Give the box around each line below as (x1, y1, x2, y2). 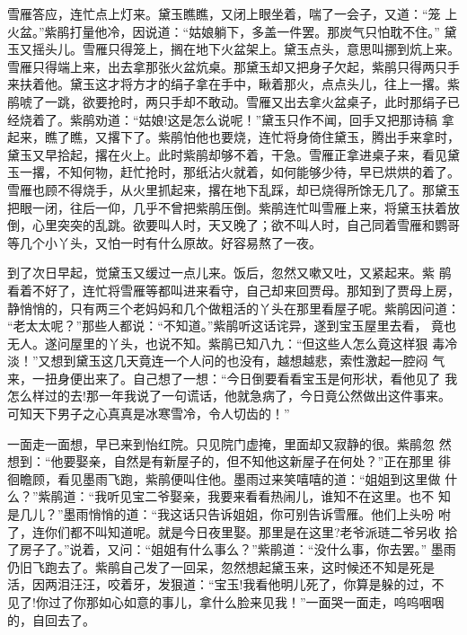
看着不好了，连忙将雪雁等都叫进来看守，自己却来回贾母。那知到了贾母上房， (7, 280, 460, 299)
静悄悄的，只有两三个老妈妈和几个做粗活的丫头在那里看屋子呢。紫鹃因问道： (7, 298, 460, 317)
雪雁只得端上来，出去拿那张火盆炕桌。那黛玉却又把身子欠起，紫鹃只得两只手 (7, 57, 460, 75)
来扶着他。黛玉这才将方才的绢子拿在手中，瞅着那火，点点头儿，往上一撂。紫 (7, 75, 460, 93)
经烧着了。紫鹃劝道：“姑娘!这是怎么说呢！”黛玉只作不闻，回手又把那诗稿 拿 (7, 110, 454, 128)
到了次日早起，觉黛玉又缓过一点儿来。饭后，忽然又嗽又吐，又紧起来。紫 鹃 (7, 263, 452, 282)
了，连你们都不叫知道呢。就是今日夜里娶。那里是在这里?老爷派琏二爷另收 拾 (7, 522, 458, 541)
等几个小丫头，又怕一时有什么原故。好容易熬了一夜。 (7, 233, 322, 251)
